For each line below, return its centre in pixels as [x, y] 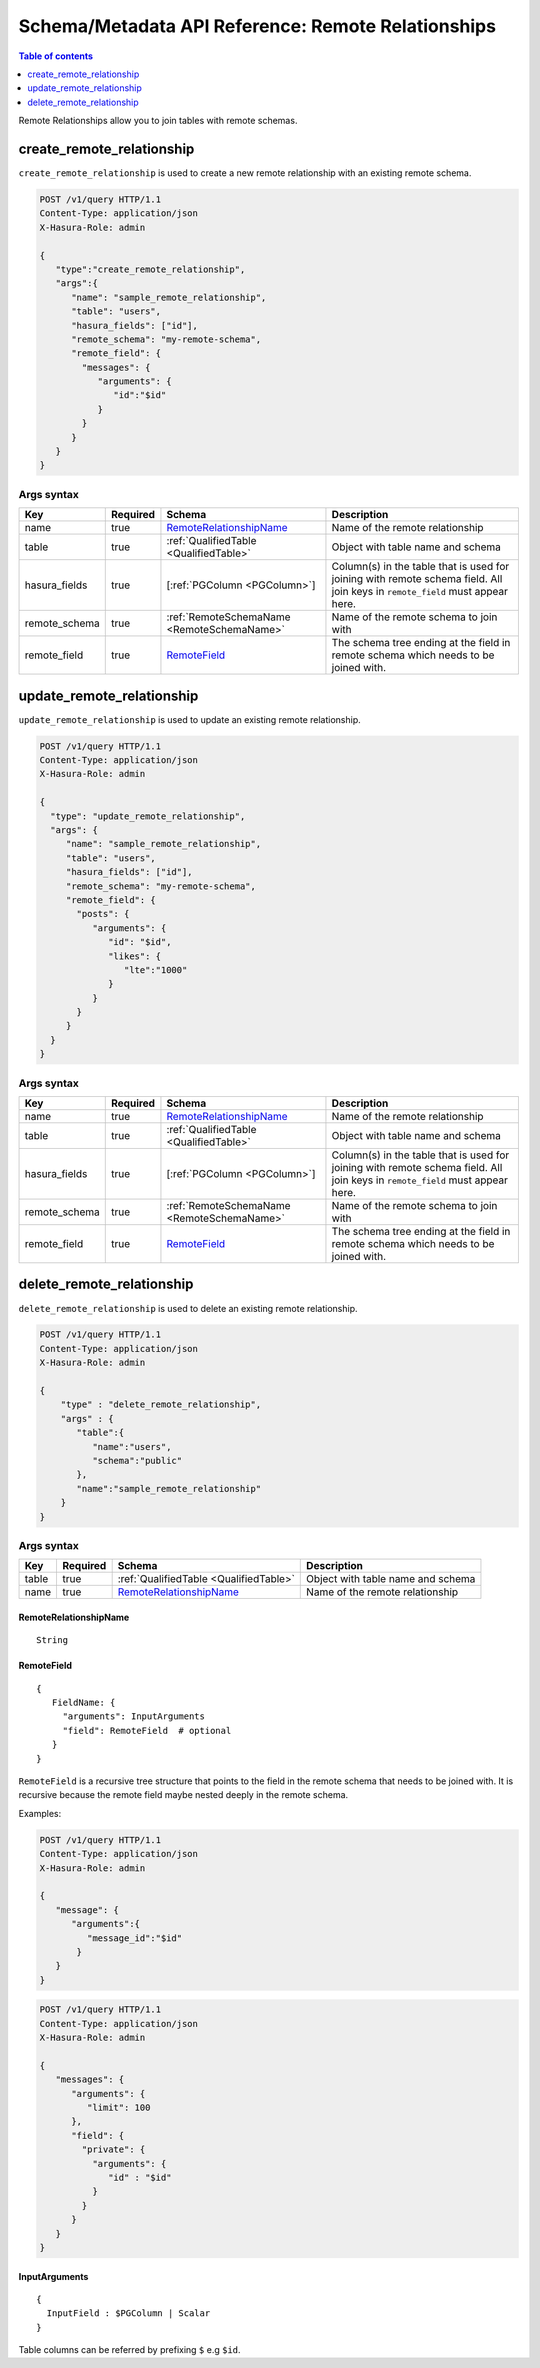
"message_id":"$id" [134, 1938]
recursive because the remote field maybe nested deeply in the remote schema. [183, 1795]
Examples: [40, 1813]
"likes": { [135, 956]
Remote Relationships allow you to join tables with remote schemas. [158, 121]
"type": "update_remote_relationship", [148, 816]
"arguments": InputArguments [133, 1716]
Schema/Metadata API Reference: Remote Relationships [257, 26]
